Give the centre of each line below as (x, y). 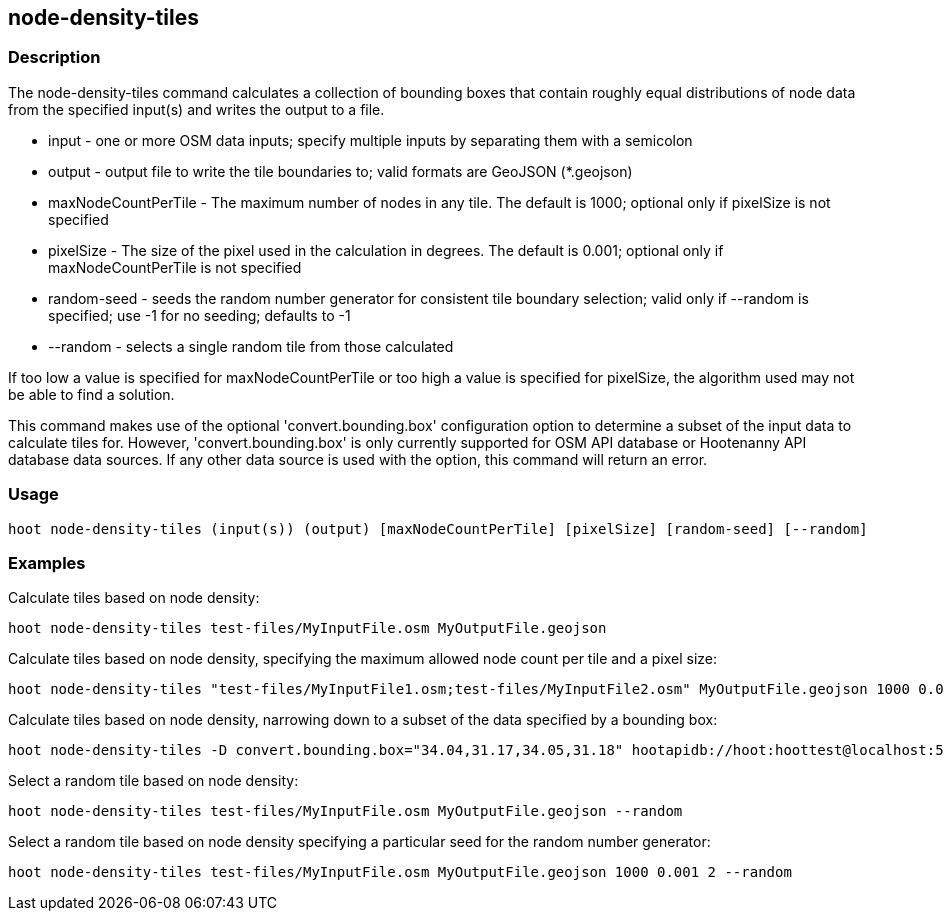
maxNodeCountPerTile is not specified (175, 267)
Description (54, 57)
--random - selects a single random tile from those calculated (251, 346)
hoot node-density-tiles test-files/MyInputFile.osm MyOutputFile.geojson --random (345, 811)
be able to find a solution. (91, 394)
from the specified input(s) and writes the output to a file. (196, 109)
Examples (47, 562)
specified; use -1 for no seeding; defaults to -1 (199, 315)
